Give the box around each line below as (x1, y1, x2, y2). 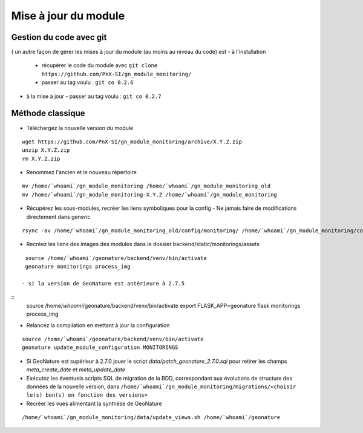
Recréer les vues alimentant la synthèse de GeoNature (26, 400, 163, 407)
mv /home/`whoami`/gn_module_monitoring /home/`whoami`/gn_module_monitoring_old (22, 183, 271, 190)
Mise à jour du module (11, 9, 125, 22)
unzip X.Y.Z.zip (22, 147, 70, 154)
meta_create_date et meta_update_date (26, 366, 126, 373)
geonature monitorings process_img (25, 263, 131, 270)
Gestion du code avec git (11, 32, 107, 42)
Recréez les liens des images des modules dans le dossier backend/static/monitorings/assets (26, 241, 260, 248)
